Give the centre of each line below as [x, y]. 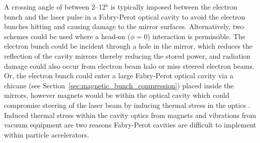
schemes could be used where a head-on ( [67, 36]
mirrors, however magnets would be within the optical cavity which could [117, 95]
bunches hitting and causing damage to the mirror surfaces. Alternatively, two [124, 26]
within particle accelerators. [47, 134]
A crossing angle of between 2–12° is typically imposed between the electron [121, 7]
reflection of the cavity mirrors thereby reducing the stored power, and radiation [127, 55]
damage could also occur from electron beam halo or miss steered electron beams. [129, 65]
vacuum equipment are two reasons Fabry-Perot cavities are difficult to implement [130, 125]
